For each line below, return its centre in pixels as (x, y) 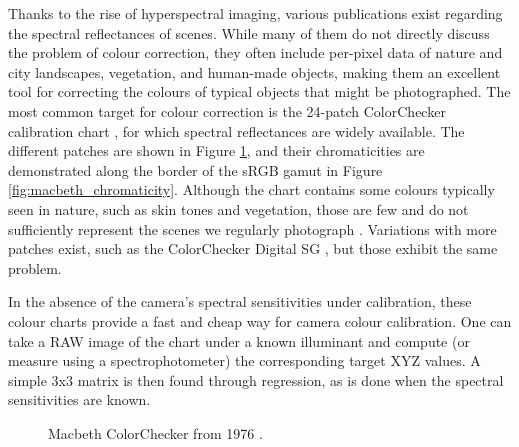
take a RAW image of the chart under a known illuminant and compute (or (239, 340)
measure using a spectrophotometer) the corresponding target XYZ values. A (244, 360)
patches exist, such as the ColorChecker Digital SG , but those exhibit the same (253, 248)
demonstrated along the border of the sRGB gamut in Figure (195, 169)
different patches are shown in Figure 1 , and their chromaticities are (216, 150)
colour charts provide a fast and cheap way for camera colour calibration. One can (260, 320)
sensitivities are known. (79, 399)
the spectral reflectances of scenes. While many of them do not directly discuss (249, 32)
